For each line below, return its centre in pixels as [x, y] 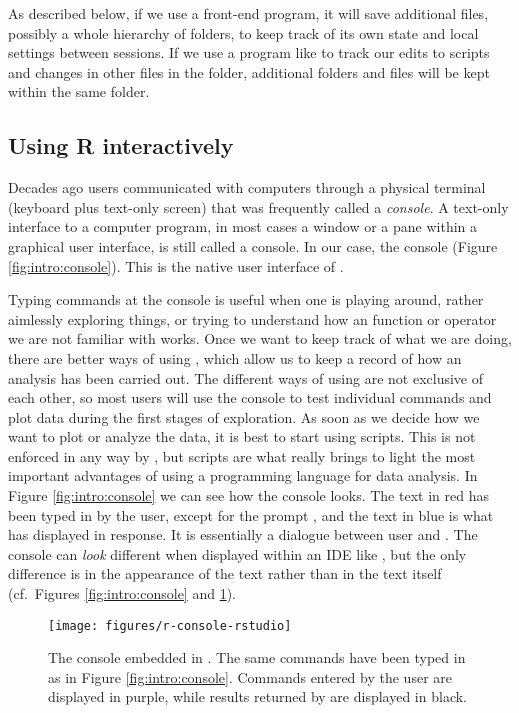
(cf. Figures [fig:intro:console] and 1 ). [122, 593]
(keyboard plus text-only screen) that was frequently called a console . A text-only [258, 206]
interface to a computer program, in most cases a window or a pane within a [242, 226]
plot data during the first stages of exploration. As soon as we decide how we [244, 416]
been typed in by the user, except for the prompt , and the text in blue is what [251, 514]
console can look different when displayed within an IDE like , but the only [237, 553]
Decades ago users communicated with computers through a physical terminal [247, 187]
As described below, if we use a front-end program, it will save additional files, [248, 13]
